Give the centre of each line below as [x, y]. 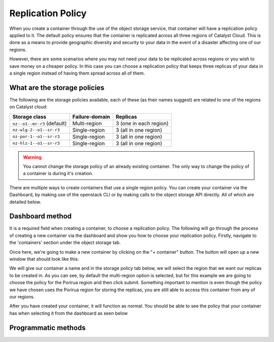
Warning [32, 157]
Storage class [29, 117]
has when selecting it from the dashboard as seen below [68, 313]
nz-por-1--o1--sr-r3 [36, 137]
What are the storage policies [57, 88]
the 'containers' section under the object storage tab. [65, 243]
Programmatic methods [47, 328]
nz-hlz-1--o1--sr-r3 [36, 143]
